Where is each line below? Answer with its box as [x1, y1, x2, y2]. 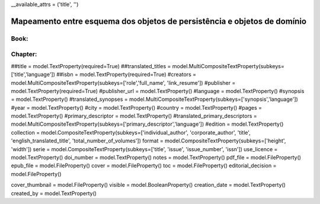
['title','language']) [11, 71, 56, 78]
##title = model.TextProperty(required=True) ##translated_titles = [11, 62, 171, 69]
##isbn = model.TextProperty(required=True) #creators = [56, 71, 197, 78]
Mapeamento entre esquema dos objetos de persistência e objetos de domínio [11, 16, 307, 26]
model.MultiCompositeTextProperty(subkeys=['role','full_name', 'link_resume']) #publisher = [11, 79, 236, 86]
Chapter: [11, 50, 37, 59]
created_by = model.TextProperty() [11, 190, 97, 197]
